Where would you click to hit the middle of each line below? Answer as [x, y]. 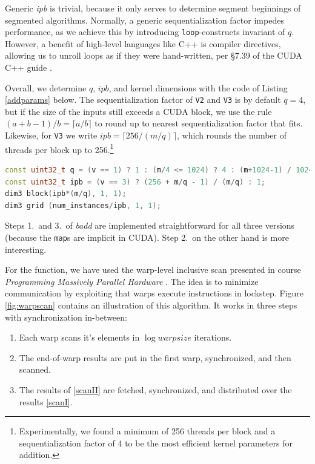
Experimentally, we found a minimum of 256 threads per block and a [147, 431]
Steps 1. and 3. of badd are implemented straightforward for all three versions [150, 225]
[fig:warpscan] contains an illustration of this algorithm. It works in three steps [151, 305]
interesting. [26, 249]
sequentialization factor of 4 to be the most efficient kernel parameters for [156, 443]
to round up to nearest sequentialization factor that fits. [199, 123]
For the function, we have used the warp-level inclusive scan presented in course [153, 270]
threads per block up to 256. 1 [59, 148]
